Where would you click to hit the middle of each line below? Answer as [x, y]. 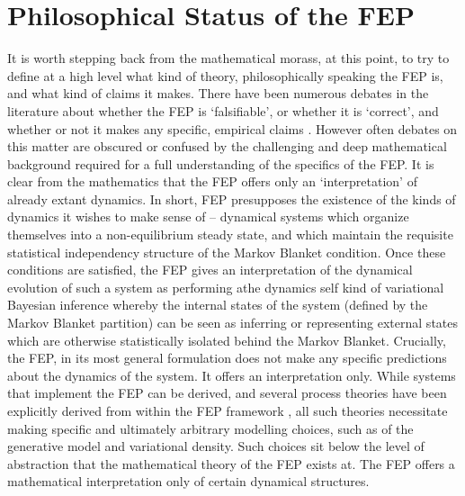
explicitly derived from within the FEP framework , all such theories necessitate [228, 410]
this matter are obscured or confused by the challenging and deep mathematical [227, 146]
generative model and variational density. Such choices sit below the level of [216, 446]
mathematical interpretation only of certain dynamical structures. [188, 481]
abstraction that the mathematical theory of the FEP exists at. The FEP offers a [231, 463]
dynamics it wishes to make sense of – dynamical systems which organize [208, 216]
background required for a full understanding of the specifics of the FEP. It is [221, 163]
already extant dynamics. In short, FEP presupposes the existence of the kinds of [232, 198]
